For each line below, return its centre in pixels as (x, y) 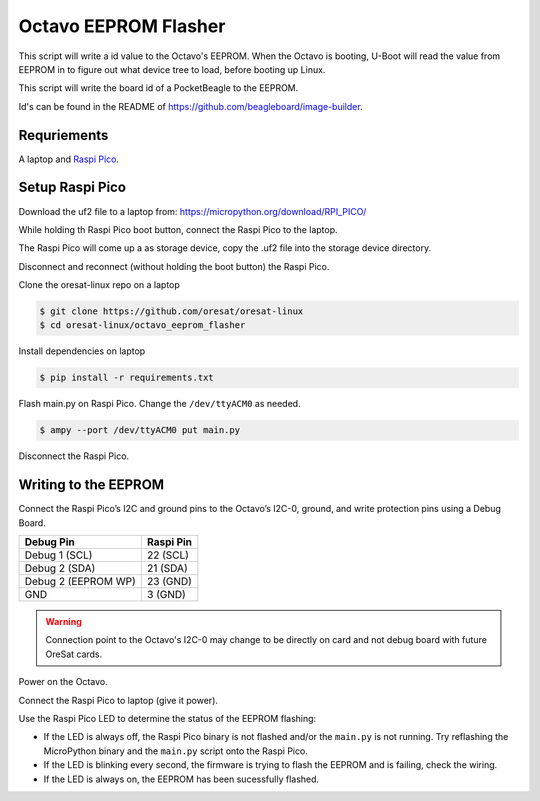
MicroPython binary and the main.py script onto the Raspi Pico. (176, 751)
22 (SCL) (168, 555)
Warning (63, 622)
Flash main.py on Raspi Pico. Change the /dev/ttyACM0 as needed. (159, 404)
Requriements (63, 135)
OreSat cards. (74, 654)
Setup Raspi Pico (72, 187)
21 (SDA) (167, 568)
